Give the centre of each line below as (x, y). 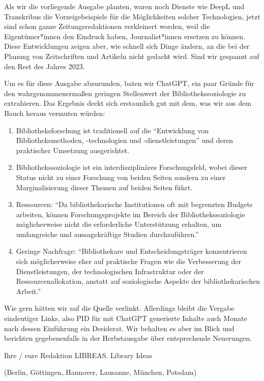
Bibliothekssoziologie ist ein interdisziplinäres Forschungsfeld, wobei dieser (131, 167)
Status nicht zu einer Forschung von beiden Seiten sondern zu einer (121, 177)
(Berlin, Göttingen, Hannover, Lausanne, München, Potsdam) (100, 372)
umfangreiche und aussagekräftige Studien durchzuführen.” (107, 234)
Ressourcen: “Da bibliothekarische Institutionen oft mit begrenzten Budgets (134, 204)
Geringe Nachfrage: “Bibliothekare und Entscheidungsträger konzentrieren (131, 251)
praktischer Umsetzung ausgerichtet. (73, 150)
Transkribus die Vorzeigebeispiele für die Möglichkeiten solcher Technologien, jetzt (132, 16)
